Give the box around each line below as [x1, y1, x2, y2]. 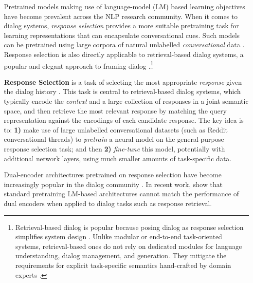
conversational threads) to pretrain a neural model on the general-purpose [4, 134, 224, 144]
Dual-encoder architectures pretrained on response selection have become [4, 170, 222, 180]
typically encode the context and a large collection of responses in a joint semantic [4, 96, 249, 106]
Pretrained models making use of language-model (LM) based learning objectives [4, 1, 245, 11]
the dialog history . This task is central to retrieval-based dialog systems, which [4, 86, 241, 96]
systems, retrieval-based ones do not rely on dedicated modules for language [15, 241, 242, 251]
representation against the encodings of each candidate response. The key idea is [4, 115, 244, 125]
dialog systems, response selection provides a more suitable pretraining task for [4, 20, 239, 31]
